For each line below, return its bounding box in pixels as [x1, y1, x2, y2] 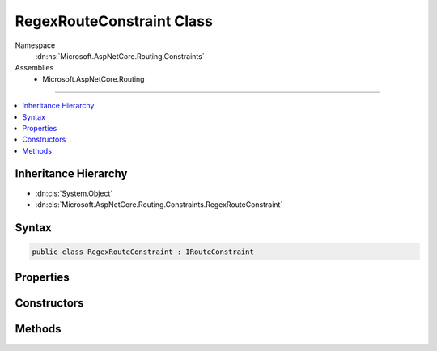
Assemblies [15, 63, 54, 73]
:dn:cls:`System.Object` [35, 188, 113, 198]
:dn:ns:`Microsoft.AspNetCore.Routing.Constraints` [35, 51, 206, 61]
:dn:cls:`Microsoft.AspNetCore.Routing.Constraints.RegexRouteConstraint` [35, 199, 283, 209]
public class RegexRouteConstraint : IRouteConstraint [32, 247, 254, 256]
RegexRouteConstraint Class [15, 12, 214, 30]
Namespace [15, 40, 56, 50]
